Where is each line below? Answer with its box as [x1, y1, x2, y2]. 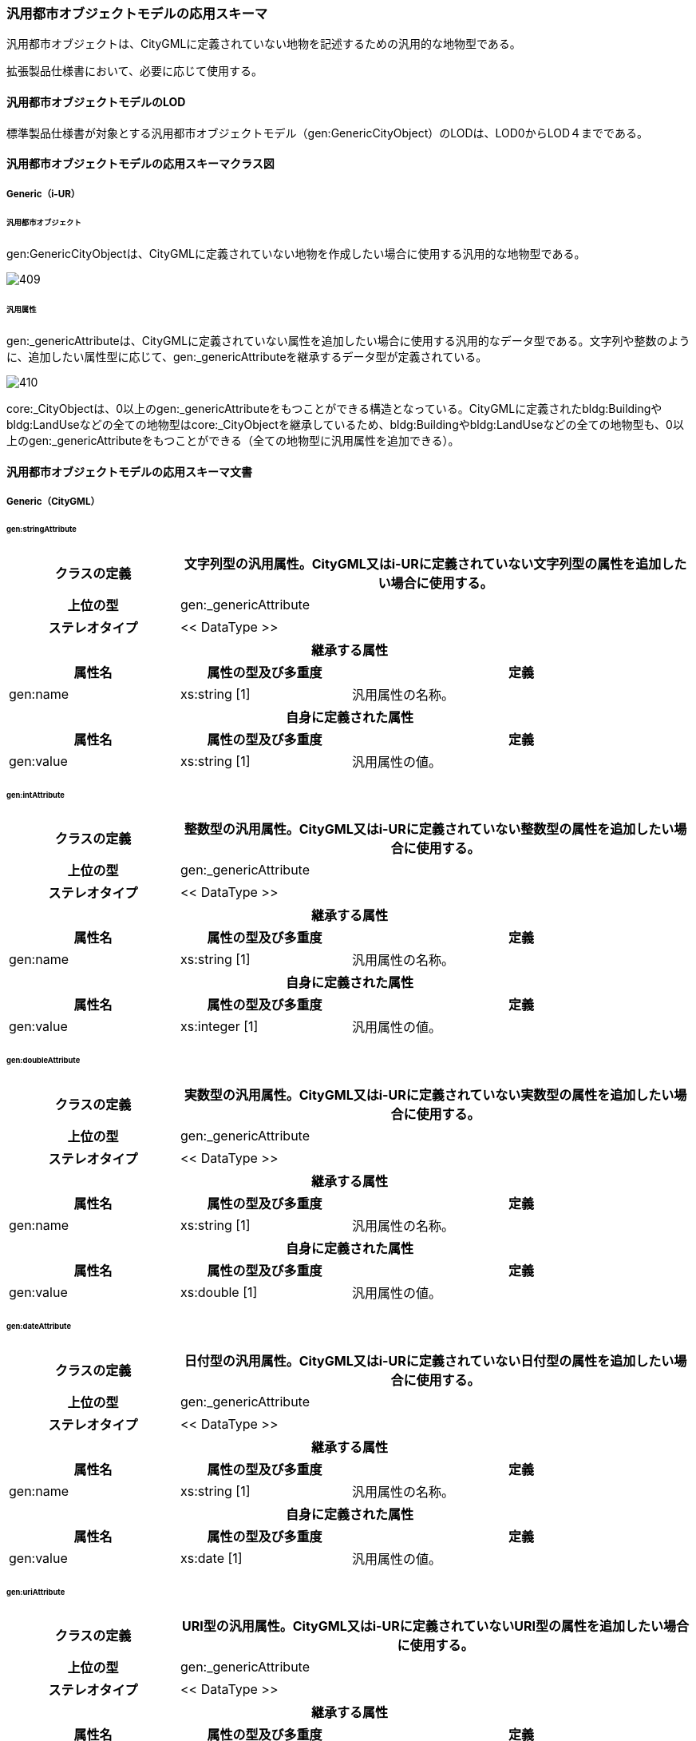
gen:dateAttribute [6, 1321, 72, 1331]
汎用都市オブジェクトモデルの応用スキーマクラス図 [6, 157, 275, 171]
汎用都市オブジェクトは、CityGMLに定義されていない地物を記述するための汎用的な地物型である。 [6, 37, 521, 51]
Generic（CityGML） [6, 495, 101, 507]
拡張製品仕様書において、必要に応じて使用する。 [6, 64, 263, 78]
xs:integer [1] [180, 1018, 259, 1035]
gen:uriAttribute [6, 1587, 65, 1596]
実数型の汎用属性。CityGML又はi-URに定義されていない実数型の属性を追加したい [184, 1087, 674, 1104]
